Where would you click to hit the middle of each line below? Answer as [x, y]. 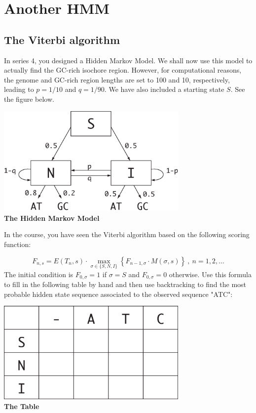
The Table [22, 406]
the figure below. [29, 99]
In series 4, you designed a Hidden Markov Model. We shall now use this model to [128, 60]
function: [18, 244]
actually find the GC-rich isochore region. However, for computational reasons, [123, 70]
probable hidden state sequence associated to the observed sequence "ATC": [118, 294]
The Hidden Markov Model [52, 218]
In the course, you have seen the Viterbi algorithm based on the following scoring [127, 234]
